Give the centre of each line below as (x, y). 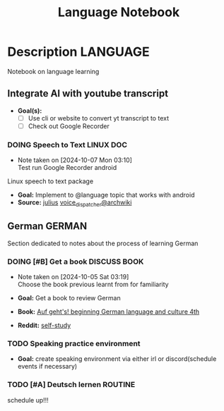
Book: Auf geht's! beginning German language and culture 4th (108, 312)
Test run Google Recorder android (67, 168)
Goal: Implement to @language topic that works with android (106, 195)
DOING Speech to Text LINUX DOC (67, 145)
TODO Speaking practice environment (74, 344)
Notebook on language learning (53, 71)
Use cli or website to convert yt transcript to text (99, 118)
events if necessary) (47, 367)
